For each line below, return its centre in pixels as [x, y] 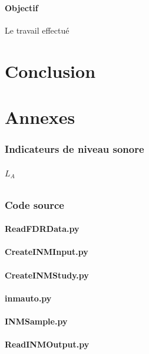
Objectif [21, 7]
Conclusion [50, 71]
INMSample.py [36, 321]
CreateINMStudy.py [47, 275]
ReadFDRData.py [42, 229]
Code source [34, 204]
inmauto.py [28, 298]
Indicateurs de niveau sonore [74, 149]
